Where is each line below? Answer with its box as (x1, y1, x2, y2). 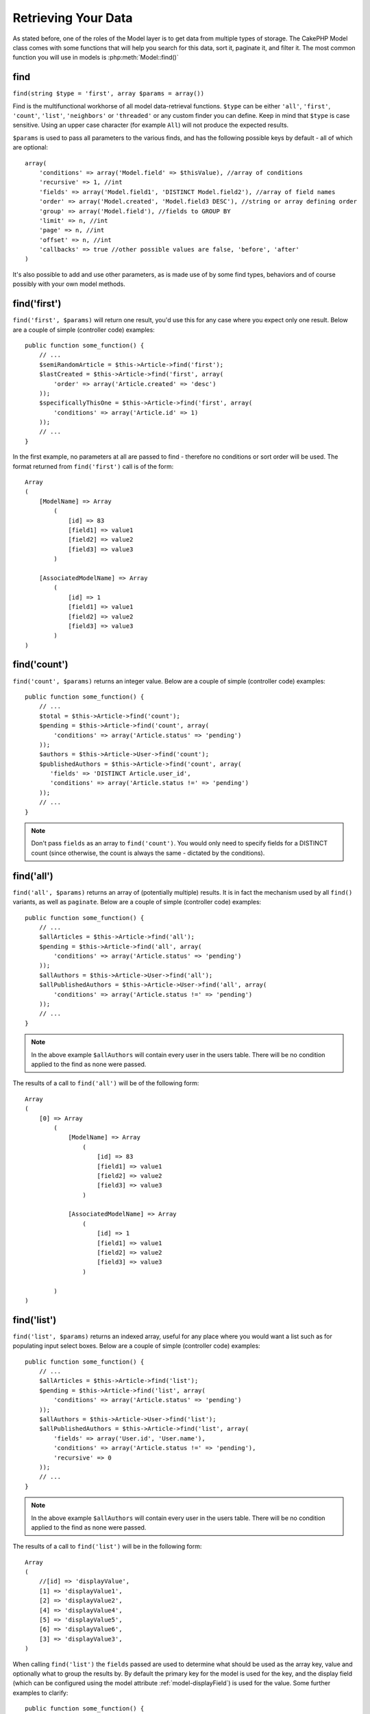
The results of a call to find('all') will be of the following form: (12, 1079, 199, 1087)
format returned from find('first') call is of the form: (12, 462, 174, 470)
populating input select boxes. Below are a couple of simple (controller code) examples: (12, 1342, 260, 1350)
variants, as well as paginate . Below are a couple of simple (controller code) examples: (12, 898, 262, 906)
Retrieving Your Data (12, 10, 133, 25)
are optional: (12, 143, 48, 152)
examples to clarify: (12, 1689, 69, 1697)
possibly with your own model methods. (12, 280, 126, 288)
